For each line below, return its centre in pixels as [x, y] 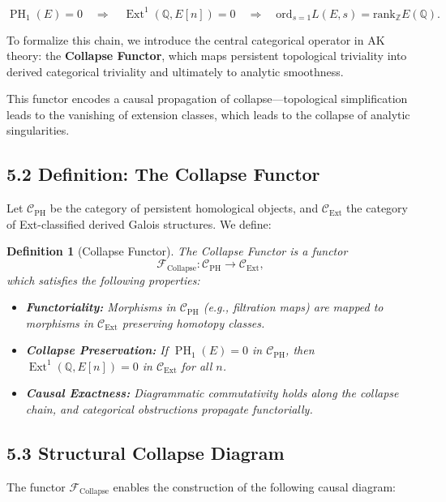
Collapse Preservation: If [96, 350]
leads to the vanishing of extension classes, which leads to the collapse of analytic [208, 114]
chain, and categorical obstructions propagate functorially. [169, 409]
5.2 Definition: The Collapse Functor [163, 174]
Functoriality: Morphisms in [101, 307]
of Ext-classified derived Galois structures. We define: [139, 223]
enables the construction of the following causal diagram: [254, 486]
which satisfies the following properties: [103, 279]
